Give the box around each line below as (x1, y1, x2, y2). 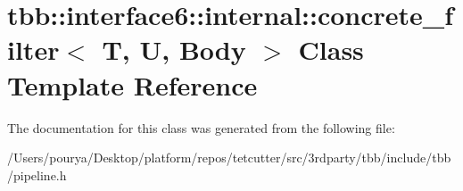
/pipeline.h (7, 165, 67, 184)
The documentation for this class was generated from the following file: (7, 118, 395, 137)
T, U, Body (102, 31, 246, 68)
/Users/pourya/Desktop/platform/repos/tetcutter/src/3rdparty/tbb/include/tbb (7, 148, 451, 167)
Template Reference (7, 66, 258, 103)
